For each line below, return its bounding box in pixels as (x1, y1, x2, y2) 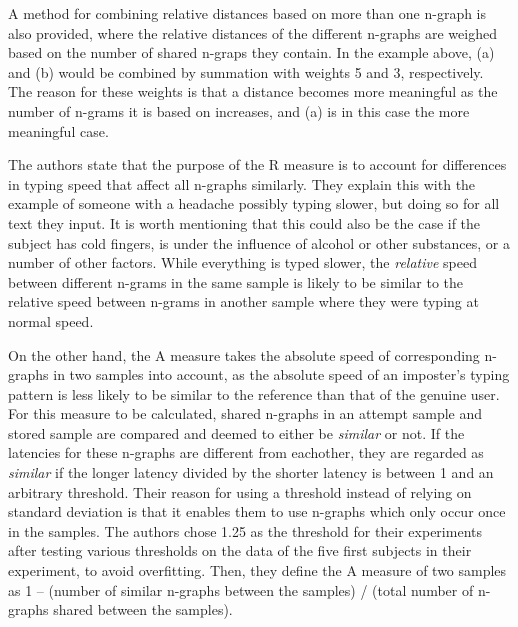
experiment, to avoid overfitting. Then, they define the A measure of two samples (8, 560, 507, 581)
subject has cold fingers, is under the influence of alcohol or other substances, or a (8, 232, 511, 253)
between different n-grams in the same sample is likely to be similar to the (8, 271, 464, 292)
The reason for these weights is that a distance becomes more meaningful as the (8, 81, 498, 102)
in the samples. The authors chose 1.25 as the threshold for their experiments (8, 520, 482, 541)
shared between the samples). (53, 599, 233, 620)
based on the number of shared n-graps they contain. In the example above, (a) (8, 42, 495, 63)
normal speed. (8, 310, 94, 331)
